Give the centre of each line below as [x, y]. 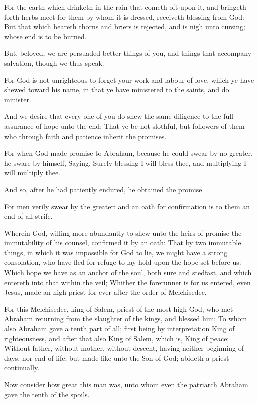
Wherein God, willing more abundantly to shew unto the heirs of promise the [123, 233]
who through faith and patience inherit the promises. [85, 136]
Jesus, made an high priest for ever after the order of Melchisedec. [105, 292]
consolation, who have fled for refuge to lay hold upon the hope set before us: [123, 262]
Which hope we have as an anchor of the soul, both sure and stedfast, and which [128, 272]
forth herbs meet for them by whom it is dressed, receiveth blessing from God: [124, 16]
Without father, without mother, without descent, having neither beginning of [124, 348]
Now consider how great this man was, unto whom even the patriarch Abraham [126, 384]
